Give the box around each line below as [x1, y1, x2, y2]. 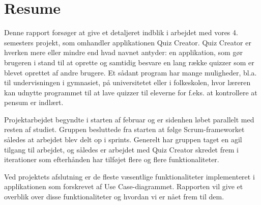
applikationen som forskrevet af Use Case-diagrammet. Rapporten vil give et [4, 181, 243, 192]
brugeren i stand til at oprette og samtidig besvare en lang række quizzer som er [4, 57, 254, 67]
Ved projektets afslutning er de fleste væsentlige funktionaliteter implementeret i [4, 171, 255, 182]
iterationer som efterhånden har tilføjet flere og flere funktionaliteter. [4, 154, 219, 165]
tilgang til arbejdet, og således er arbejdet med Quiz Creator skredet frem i [4, 144, 239, 155]
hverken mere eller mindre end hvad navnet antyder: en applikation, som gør [4, 47, 243, 58]
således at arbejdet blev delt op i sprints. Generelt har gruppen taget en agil [4, 134, 242, 145]
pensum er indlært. [4, 97, 64, 108]
